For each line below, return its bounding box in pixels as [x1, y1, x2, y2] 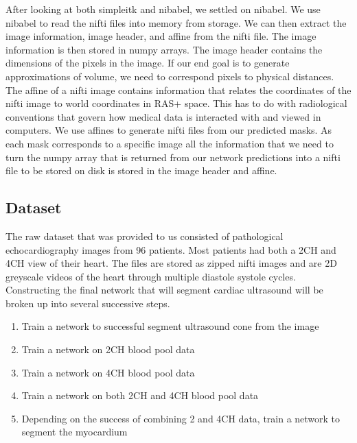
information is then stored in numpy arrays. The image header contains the [5, 42, 323, 56]
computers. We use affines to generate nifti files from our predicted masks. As [5, 123, 332, 137]
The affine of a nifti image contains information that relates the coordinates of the [5, 82, 352, 97]
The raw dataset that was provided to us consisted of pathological [5, 228, 284, 243]
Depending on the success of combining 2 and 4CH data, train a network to [21, 411, 341, 425]
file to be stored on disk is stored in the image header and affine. [5, 163, 277, 178]
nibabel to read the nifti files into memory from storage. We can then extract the [5, 15, 347, 29]
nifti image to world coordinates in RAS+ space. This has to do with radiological [5, 96, 347, 110]
